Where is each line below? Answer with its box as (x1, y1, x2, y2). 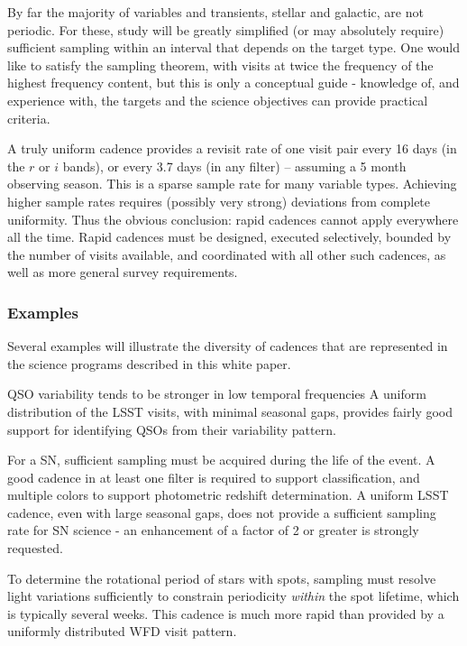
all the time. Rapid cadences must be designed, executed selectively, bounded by (7, 227, 452, 246)
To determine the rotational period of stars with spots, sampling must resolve (7, 568, 436, 587)
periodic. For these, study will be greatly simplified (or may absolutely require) (7, 20, 444, 39)
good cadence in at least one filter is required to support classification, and (7, 467, 420, 486)
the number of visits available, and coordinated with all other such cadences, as (7, 245, 446, 263)
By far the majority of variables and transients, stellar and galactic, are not (7, 3, 424, 21)
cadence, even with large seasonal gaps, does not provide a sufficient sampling (7, 503, 436, 521)
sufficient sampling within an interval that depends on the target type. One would (7, 38, 460, 57)
